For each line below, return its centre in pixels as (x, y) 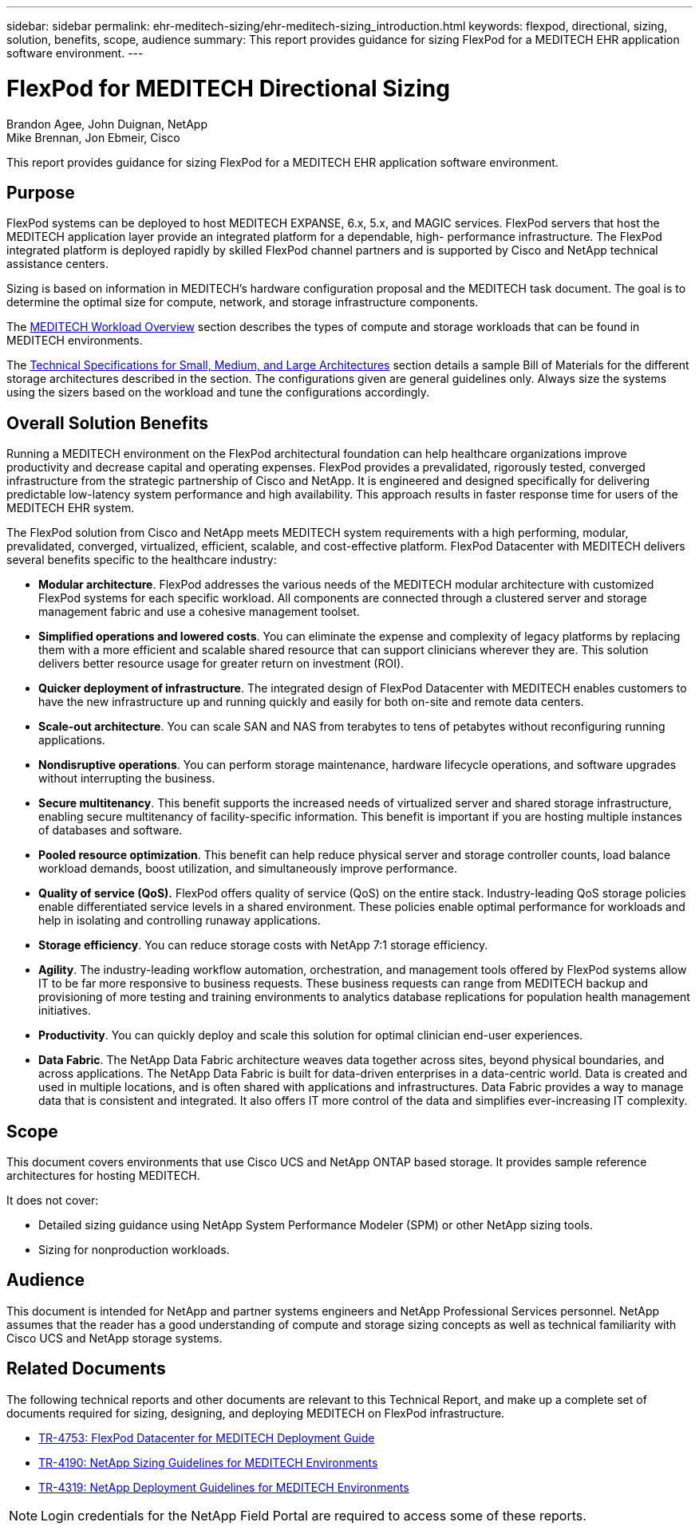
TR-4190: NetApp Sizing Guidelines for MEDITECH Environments (208, 1462)
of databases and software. (111, 830)
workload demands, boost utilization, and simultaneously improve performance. (248, 869)
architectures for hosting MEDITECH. (103, 1176)
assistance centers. (58, 264)
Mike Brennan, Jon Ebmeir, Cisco (93, 137)
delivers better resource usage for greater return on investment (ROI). (221, 664)
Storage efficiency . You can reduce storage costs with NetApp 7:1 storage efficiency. (263, 945)
